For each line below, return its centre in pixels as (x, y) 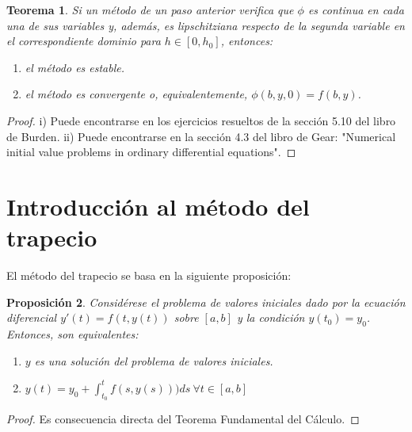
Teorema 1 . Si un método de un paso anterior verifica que (150, 10)
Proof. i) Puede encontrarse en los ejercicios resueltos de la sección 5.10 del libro (201, 120)
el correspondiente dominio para (84, 41)
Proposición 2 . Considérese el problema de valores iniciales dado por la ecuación (206, 302)
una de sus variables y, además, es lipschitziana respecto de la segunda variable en (206, 25)
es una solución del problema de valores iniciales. (154, 360)
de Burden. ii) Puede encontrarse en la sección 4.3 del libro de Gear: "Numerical (201, 136)
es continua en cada (356, 10)
